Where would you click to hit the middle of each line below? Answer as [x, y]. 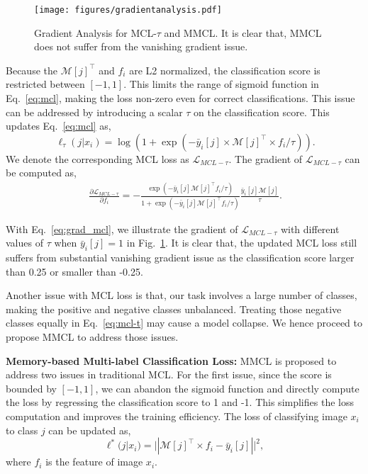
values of [24, 243]
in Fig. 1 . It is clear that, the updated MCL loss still [242, 243]
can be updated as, [90, 430]
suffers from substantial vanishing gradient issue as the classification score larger [180, 258]
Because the [32, 70]
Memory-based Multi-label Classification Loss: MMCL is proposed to [171, 360]
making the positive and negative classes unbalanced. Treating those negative [174, 309]
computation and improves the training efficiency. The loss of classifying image [177, 416]
